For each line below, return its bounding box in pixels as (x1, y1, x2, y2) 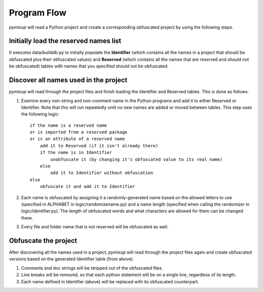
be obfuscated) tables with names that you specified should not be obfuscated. (9, 63, 169, 69)
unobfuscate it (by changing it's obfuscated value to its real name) (50, 156, 223, 162)
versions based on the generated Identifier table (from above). (9, 256, 134, 262)
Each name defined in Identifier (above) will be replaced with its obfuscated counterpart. (21, 278, 199, 284)
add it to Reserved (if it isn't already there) (39, 143, 158, 148)
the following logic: (21, 111, 59, 117)
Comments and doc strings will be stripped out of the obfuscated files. (21, 265, 163, 271)
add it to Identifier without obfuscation (50, 170, 153, 176)
